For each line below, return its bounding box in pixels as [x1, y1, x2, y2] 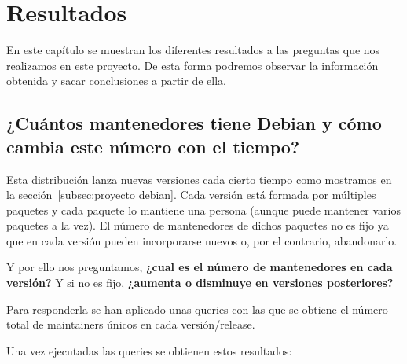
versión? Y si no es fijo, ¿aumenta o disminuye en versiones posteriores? [6, 274, 394, 291]
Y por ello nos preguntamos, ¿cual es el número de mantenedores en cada [6, 259, 393, 275]
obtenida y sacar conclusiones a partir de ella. [6, 72, 226, 89]
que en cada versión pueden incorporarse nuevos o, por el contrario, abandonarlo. [6, 232, 398, 248]
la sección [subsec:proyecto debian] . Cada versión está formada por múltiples [6, 186, 376, 203]
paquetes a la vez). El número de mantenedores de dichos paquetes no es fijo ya [6, 217, 389, 233]
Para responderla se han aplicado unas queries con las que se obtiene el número [6, 300, 388, 317]
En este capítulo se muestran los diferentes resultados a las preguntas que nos [6, 42, 380, 58]
